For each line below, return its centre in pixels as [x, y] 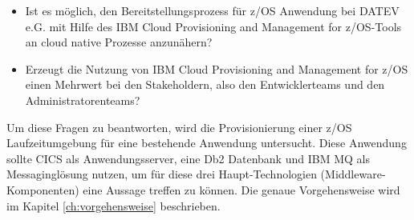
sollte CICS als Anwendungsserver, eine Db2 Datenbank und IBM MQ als [188, 158]
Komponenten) [43, 189]
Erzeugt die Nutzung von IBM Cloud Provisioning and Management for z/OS [217, 68]
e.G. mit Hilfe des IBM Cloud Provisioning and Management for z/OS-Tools [213, 26]
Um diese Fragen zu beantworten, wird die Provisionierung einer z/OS [179, 127]
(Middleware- [353, 174]
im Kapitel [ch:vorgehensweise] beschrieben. [114, 205]
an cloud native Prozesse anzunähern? [119, 42]
